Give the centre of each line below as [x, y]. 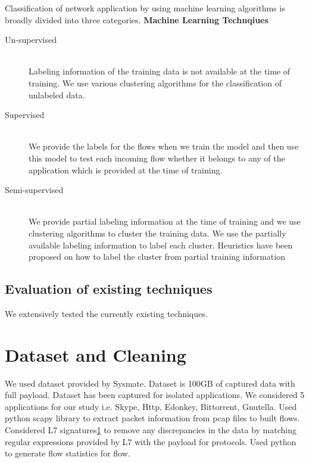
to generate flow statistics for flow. [68, 453]
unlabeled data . [57, 94]
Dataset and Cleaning [96, 354]
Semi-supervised [34, 190]
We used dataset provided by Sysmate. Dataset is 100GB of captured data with [150, 383]
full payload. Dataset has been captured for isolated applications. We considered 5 [155, 395]
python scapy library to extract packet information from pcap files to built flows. [152, 418]
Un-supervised [31, 40]
